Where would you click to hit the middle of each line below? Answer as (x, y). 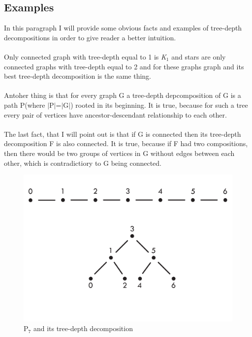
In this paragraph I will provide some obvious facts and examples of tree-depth (123, 28)
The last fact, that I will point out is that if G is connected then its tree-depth (123, 134)
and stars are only (199, 56)
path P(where (25, 105)
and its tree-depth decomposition (83, 328)
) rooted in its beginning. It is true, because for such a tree (159, 105)
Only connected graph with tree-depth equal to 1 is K (85, 56)
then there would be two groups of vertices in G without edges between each (119, 153)
